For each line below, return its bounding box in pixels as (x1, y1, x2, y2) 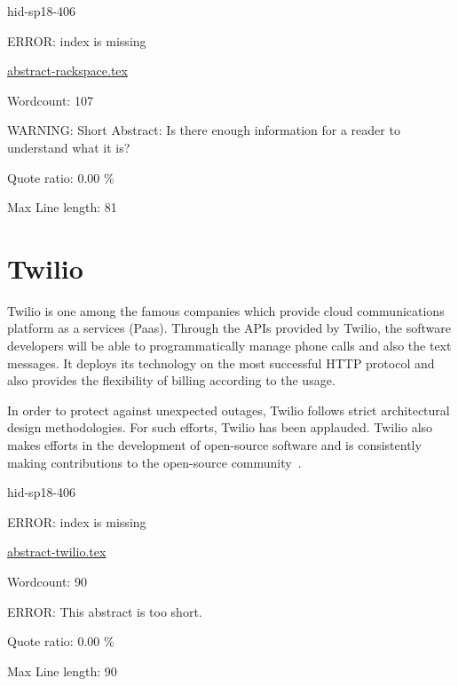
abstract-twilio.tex (7, 542, 107, 561)
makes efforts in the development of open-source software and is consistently (7, 436, 422, 454)
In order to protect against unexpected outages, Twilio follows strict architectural (7, 400, 450, 419)
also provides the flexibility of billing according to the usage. (7, 371, 336, 390)
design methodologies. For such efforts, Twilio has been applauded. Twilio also (7, 418, 433, 437)
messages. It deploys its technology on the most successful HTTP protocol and (7, 353, 435, 372)
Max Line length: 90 (7, 661, 117, 680)
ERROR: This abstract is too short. (7, 602, 202, 620)
